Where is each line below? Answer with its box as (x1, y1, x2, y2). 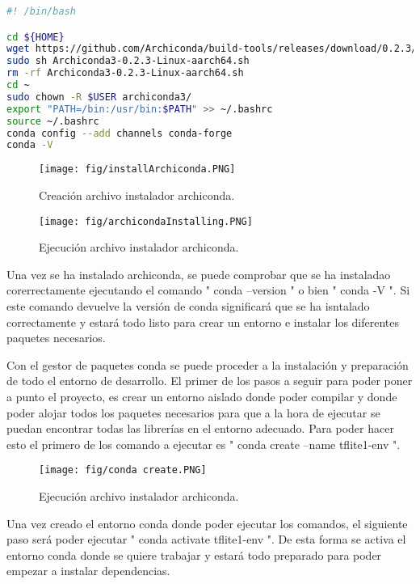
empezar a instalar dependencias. (6, 562, 170, 579)
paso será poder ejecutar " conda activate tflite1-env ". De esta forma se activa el (6, 531, 406, 548)
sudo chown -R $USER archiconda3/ (6, 91, 192, 103)
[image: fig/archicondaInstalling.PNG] (39, 215, 253, 227)
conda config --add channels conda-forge (6, 127, 233, 139)
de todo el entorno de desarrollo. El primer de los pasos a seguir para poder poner (6, 372, 413, 389)
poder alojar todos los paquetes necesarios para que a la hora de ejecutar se (6, 404, 380, 421)
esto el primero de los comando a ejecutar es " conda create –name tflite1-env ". (6, 435, 401, 452)
